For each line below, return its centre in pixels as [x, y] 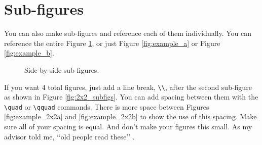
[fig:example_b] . [29, 53]
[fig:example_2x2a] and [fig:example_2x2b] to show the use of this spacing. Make [130, 116]
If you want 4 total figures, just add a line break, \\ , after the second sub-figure [128, 87]
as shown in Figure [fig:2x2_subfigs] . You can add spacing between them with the [131, 97]
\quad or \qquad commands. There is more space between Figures [107, 106]
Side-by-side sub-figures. [62, 69]
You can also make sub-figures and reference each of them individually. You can [128, 33]
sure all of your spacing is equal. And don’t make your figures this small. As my [128, 126]
